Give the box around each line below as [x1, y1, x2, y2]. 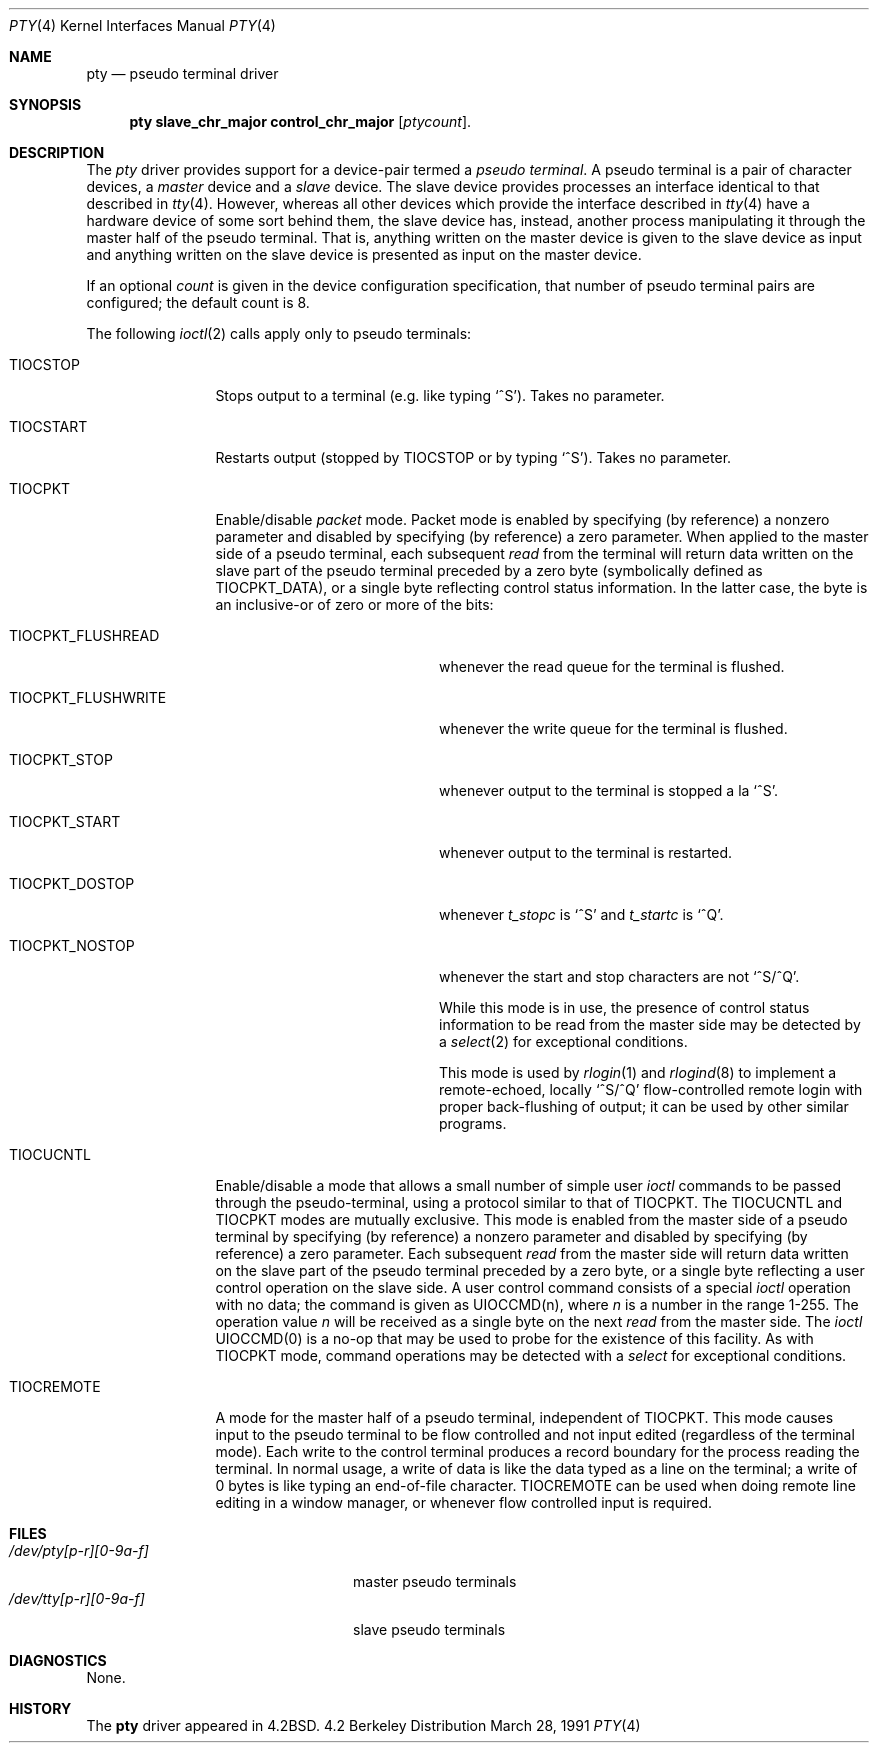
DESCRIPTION [9, 144, 105, 161]
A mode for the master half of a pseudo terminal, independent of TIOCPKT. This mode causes [215, 1409, 834, 1426]
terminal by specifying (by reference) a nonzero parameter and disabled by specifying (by [215, 1228, 808, 1245]
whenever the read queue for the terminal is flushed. [439, 658, 785, 675]
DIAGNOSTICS [9, 1652, 107, 1669]
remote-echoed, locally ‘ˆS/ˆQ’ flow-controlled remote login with [439, 1081, 863, 1098]
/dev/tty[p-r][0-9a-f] [9, 1590, 145, 1607]
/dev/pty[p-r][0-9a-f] [9, 1542, 149, 1559]
